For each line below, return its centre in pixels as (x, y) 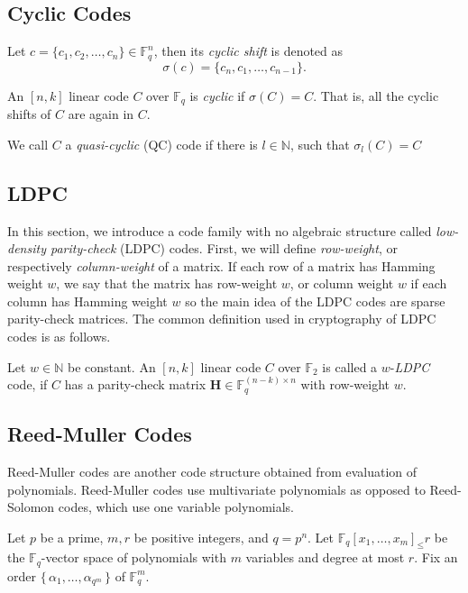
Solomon (31, 507)
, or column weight (342, 283)
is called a (350, 366)
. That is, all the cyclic (376, 95)
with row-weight (345, 384)
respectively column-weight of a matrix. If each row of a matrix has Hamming (221, 265)
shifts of (29, 114)
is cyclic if (217, 95)
